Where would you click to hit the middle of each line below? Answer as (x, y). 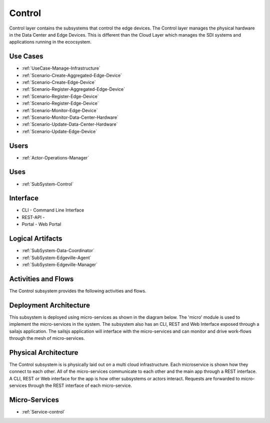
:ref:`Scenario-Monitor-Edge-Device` (60, 110)
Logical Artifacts (36, 239)
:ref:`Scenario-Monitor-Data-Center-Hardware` (70, 117)
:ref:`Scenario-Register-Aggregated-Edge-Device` (73, 89)
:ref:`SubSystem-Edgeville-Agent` (56, 258)
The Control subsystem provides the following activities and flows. (78, 291)
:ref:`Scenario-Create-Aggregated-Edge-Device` (72, 75)
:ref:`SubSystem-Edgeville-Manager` (59, 264)
